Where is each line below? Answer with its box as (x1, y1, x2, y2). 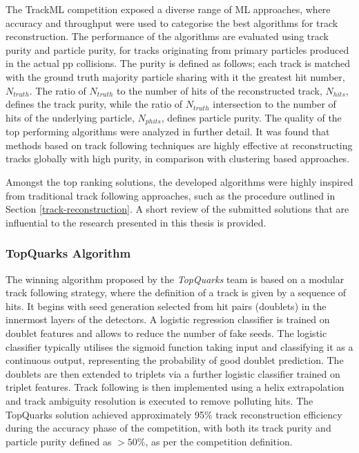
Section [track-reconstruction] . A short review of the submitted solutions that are (6, 202, 349, 216)
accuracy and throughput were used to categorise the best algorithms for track (6, 15, 338, 30)
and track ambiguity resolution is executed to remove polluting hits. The (6, 393, 313, 407)
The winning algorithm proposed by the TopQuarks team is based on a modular (6, 271, 345, 286)
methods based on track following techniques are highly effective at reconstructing (6, 137, 353, 152)
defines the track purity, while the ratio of (6, 97, 183, 111)
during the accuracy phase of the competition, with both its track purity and (6, 421, 331, 435)
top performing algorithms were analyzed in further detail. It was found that (6, 124, 330, 139)
